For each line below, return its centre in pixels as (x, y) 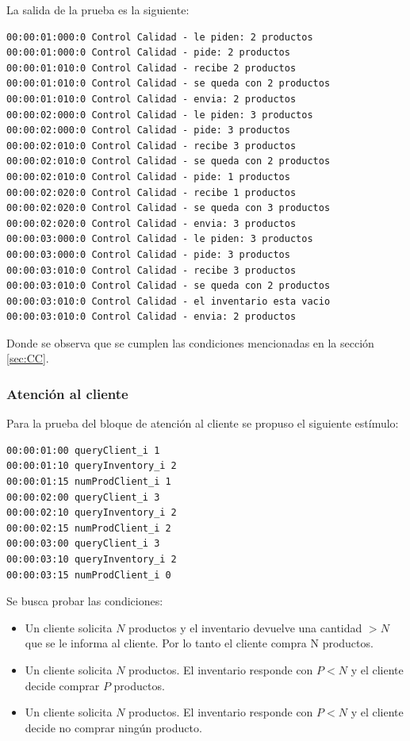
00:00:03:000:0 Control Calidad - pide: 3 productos (148, 254)
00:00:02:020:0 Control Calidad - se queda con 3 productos (169, 208)
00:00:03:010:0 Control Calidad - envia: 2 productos (151, 317)
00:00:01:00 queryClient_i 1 (83, 450)
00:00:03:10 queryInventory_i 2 (92, 560)
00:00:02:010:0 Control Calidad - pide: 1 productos (148, 177)
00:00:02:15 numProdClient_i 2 (89, 528)
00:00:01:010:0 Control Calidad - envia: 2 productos (151, 99)
